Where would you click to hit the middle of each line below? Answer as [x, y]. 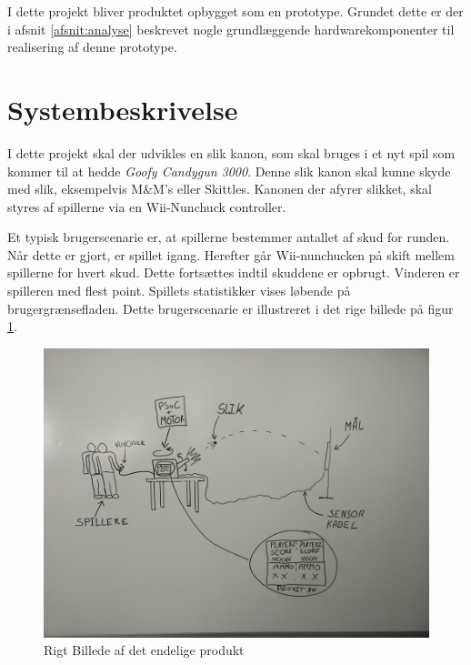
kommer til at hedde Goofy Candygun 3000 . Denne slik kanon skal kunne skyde [229, 171]
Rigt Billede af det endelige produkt [144, 650]
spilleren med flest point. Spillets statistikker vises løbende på [179, 291]
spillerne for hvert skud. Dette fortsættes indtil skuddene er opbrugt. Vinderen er [234, 272]
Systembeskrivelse [123, 109]
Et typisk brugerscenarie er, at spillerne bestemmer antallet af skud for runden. [229, 237]
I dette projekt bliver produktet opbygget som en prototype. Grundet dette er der [235, 11]
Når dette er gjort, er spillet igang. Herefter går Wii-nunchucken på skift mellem [231, 254]
